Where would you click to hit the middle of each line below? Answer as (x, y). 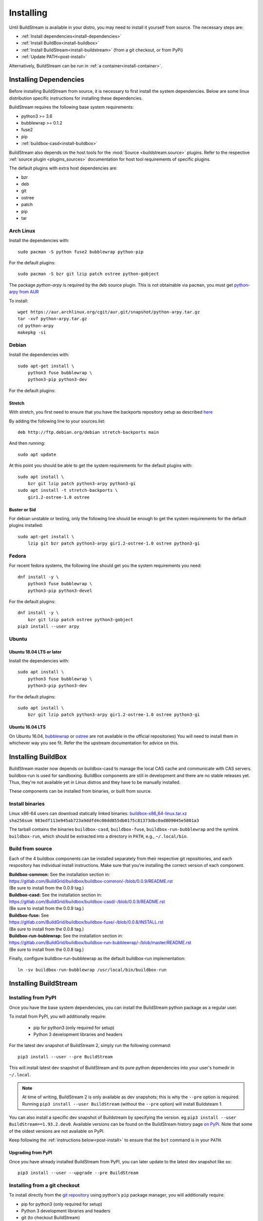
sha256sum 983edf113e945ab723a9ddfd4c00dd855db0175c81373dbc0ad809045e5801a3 (104, 820)
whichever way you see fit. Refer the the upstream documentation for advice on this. (94, 743)
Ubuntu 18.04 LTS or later (35, 652)
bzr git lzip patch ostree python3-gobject (80, 620)
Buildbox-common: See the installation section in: (59, 874)
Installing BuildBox (38, 757)
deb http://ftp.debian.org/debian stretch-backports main (88, 432)
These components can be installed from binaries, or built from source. (80, 791)
